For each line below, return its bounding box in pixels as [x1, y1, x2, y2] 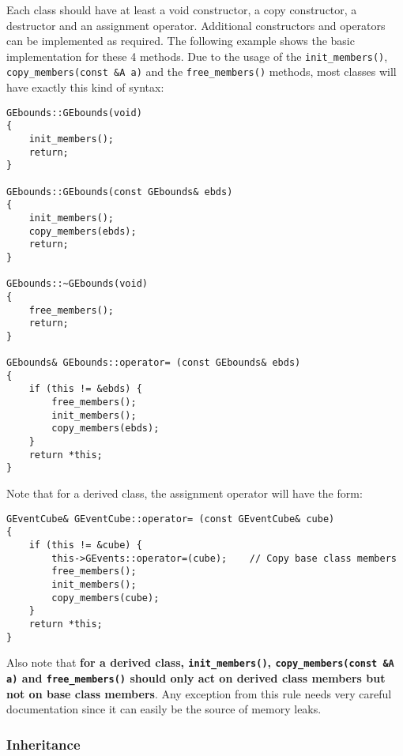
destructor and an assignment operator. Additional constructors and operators [6, 17, 386, 33]
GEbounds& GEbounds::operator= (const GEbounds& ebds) [6, 357, 301, 369]
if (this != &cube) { [28, 539, 142, 551]
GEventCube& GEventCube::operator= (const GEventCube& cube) [6, 513, 335, 525]
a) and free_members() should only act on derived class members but [6, 669, 386, 686]
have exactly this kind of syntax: [6, 79, 164, 96]
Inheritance [6, 734, 81, 754]
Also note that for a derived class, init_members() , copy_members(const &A [6, 654, 394, 671]
